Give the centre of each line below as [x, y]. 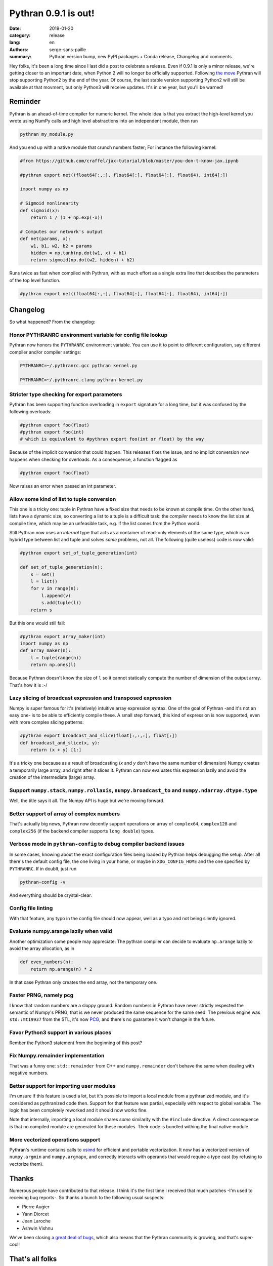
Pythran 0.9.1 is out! [52, 13]
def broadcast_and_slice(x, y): [60, 743]
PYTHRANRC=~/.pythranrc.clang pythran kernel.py [81, 380]
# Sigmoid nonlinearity [50, 203]
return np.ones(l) [53, 665]
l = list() [44, 582]
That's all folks [33, 1259]
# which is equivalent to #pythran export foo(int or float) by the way [112, 439]
